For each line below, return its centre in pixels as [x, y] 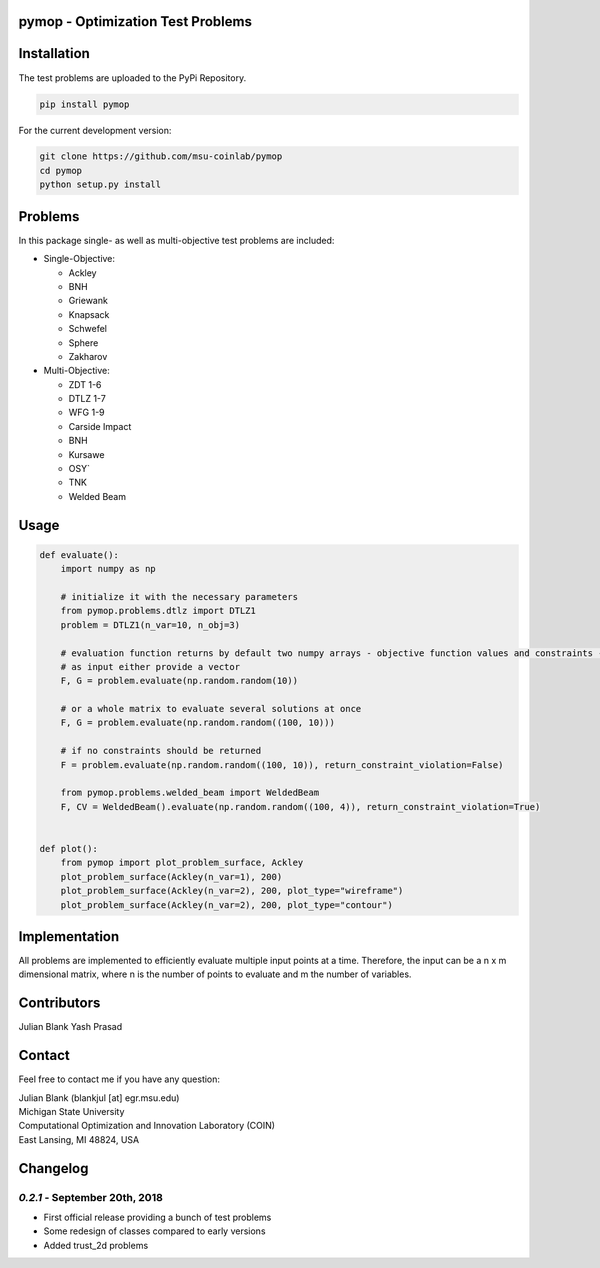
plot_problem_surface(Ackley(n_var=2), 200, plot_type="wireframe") [232, 891]
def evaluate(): [79, 554]
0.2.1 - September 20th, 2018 [91, 1197]
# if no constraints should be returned [161, 751]
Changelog [53, 1168]
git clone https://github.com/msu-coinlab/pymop [161, 156]
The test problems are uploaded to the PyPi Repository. [132, 77]
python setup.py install [100, 184]
